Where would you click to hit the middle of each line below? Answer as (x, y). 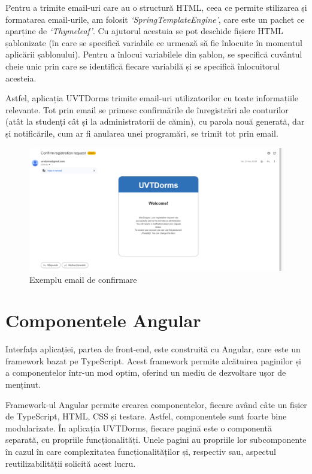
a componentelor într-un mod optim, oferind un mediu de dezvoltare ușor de (146, 372)
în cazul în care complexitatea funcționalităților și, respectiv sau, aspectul (141, 451)
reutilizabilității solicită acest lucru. (71, 463)
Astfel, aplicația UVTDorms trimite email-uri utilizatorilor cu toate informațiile (152, 98)
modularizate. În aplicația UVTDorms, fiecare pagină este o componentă (139, 428)
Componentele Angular (103, 320)
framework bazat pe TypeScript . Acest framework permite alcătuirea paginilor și (153, 360)
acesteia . (21, 78)
